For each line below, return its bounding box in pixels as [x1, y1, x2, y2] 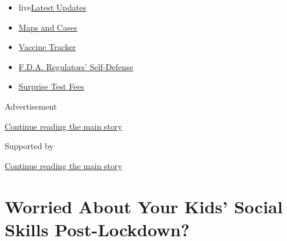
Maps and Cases [18, 21, 78, 33]
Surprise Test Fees [18, 80, 85, 93]
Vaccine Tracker [18, 41, 76, 53]
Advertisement [5, 100, 57, 112]
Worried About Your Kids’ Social [5, 194, 283, 218]
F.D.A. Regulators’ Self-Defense [18, 60, 134, 72]
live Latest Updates [18, 1, 86, 13]
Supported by [5, 140, 54, 152]
